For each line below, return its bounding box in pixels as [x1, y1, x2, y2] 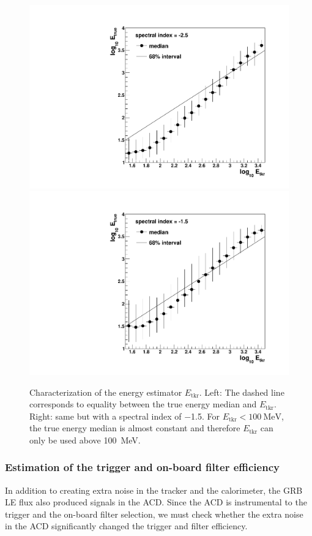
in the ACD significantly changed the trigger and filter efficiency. [5, 519, 248, 532]
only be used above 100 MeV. [29, 433, 141, 446]
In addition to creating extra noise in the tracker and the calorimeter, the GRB [5, 483, 303, 496]
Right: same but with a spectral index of [29, 409, 182, 422]
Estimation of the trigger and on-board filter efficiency [5, 459, 280, 475]
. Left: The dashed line [199, 385, 284, 398]
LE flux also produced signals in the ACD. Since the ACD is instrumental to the [5, 496, 307, 508]
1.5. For [191, 409, 220, 422]
